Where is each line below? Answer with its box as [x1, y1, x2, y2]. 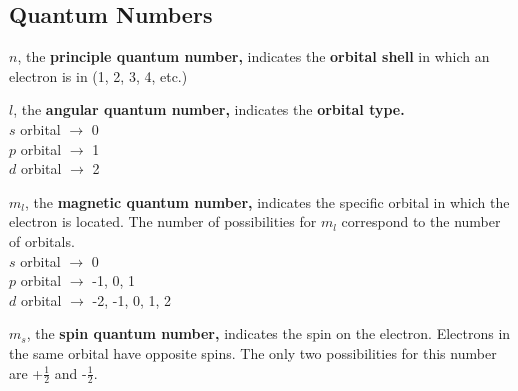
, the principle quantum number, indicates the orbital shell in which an [17, 46, 490, 67]
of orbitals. [9, 230, 75, 251]
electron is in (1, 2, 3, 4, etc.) [9, 65, 188, 86]
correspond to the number [341, 211, 501, 232]
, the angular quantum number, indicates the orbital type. [13, 99, 405, 120]
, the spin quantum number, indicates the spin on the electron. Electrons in [26, 323, 511, 344]
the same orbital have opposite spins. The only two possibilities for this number [9, 342, 497, 363]
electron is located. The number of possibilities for [9, 211, 317, 232]
